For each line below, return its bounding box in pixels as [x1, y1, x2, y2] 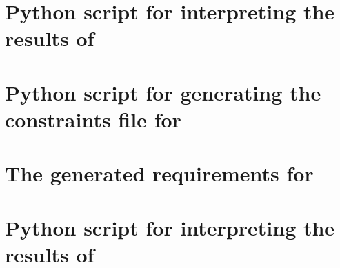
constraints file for [5, 105, 181, 133]
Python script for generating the [5, 78, 321, 106]
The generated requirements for [5, 159, 314, 187]
